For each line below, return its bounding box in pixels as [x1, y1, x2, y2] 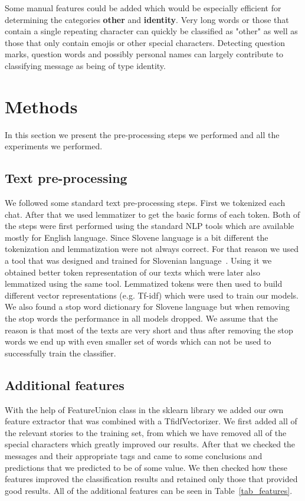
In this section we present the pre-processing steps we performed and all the [5, 128, 280, 140]
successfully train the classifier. [5, 346, 116, 359]
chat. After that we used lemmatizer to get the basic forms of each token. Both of [5, 208, 300, 220]
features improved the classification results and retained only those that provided [5, 473, 298, 485]
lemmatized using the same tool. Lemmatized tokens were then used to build [5, 277, 283, 290]
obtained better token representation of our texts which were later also [5, 266, 260, 278]
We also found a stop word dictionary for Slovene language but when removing [5, 300, 290, 313]
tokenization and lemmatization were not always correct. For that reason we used [5, 243, 299, 255]
